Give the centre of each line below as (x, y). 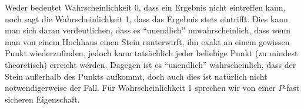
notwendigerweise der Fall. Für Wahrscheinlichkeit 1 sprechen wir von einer (140, 88)
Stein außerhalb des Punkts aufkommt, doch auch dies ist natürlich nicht (136, 76)
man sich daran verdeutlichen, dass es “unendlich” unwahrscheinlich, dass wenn (148, 30)
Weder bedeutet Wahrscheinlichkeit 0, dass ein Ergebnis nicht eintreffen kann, (145, 7)
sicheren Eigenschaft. (42, 99)
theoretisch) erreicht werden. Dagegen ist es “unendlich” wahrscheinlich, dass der (151, 64)
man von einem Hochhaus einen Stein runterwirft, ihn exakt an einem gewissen (147, 41)
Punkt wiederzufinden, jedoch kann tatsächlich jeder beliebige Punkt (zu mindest (151, 53)
